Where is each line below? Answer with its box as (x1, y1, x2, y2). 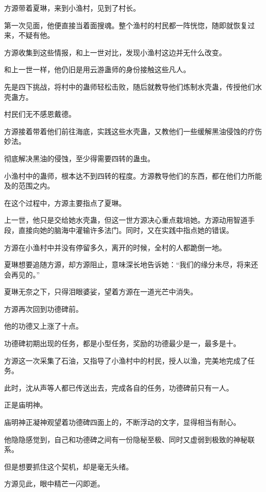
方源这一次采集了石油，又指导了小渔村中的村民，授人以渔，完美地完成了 (4, 355, 248, 366)
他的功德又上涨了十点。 (4, 320, 83, 331)
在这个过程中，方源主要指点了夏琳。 (4, 197, 126, 208)
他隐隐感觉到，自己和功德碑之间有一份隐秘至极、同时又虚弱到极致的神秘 (4, 434, 248, 444)
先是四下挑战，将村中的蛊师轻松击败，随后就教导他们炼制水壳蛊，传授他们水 (4, 81, 262, 92)
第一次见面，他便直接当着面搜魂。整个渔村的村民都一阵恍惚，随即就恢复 (4, 19, 248, 30)
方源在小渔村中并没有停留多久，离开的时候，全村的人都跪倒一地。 (4, 242, 226, 252)
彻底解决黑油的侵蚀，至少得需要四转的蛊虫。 (4, 153, 154, 163)
